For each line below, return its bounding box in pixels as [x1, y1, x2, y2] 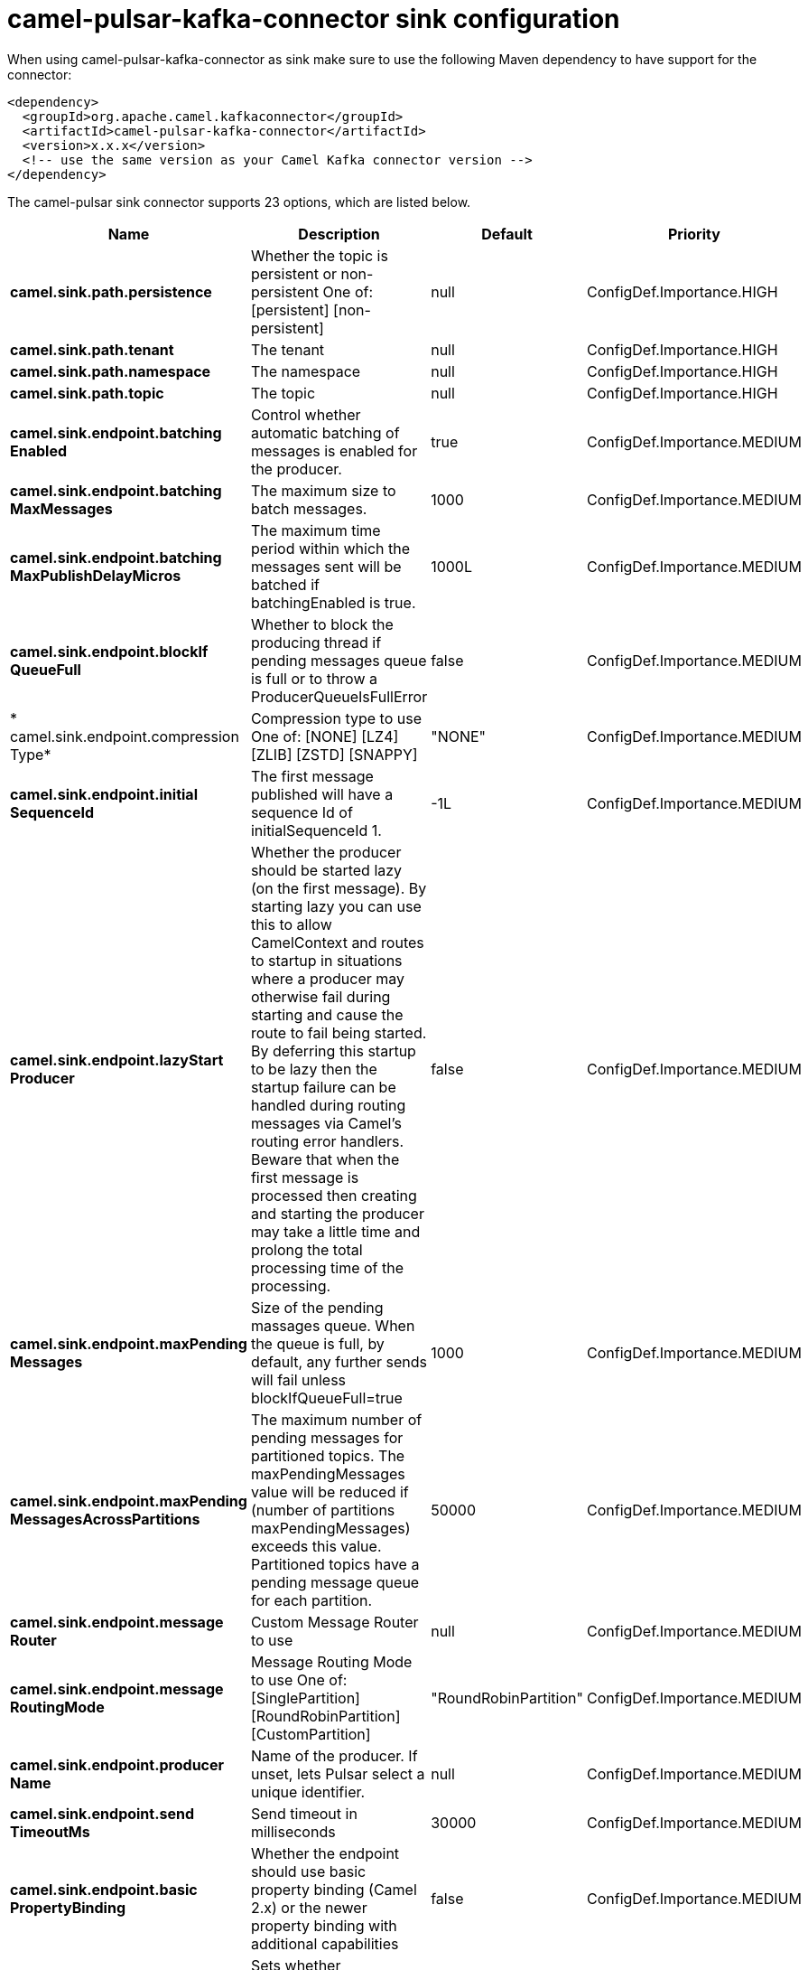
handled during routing [250, 1095, 406, 1114]
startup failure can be [250, 1077, 396, 1096]
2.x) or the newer [250, 1898, 367, 1917]
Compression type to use [250, 708, 422, 727]
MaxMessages [10, 499, 113, 518]
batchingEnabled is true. [250, 593, 416, 612]
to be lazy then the [250, 1059, 377, 1078]
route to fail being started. [250, 1023, 427, 1042]
